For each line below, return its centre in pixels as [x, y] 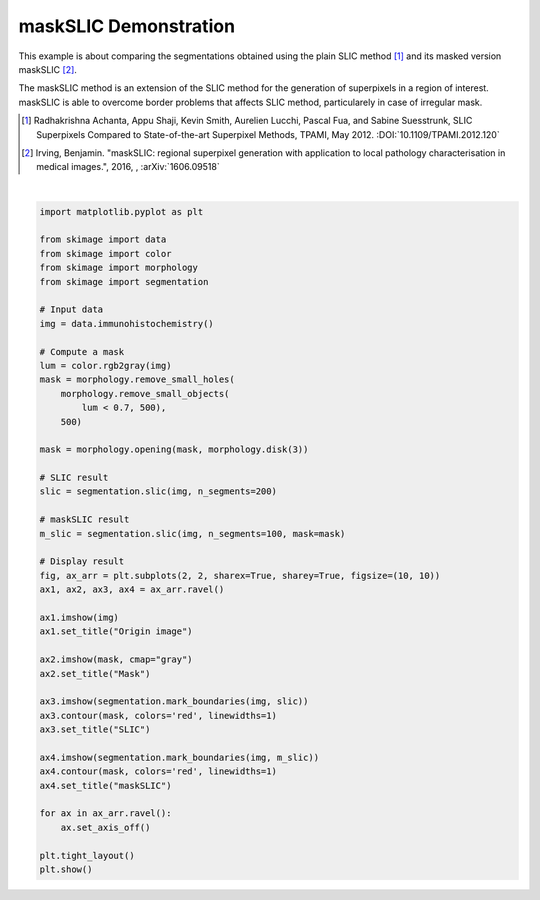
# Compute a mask [82, 351]
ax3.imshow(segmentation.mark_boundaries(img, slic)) [174, 701]
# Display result [82, 561]
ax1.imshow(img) [79, 617]
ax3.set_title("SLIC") [95, 729]
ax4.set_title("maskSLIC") [105, 785]
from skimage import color [105, 253]
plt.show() [66, 869]
